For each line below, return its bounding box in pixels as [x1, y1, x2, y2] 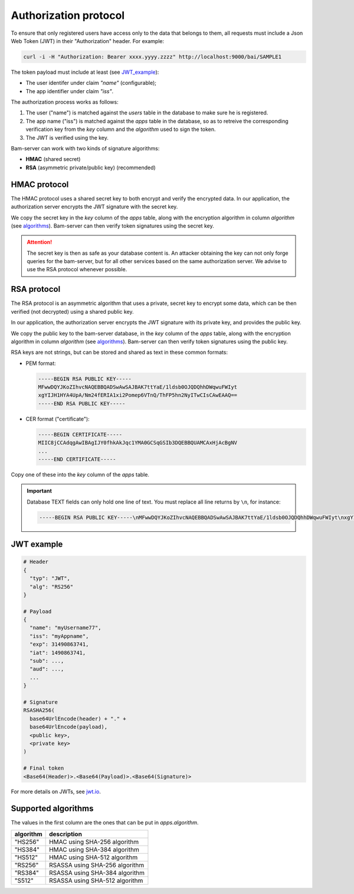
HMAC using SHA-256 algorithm [49, 837, 139, 846]
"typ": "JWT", [29, 575, 71, 582]
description [49, 830, 83, 838]
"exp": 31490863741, [29, 641, 89, 648]
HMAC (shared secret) [25, 156, 81, 163]
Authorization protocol [11, 9, 125, 22]
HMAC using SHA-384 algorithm [49, 845, 140, 853]
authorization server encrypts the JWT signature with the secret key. [11, 203, 178, 211]
